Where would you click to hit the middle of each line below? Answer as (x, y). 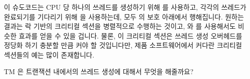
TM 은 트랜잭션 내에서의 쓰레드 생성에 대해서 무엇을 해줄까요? (99, 71)
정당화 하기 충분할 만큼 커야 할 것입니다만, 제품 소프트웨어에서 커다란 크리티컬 (123, 45)
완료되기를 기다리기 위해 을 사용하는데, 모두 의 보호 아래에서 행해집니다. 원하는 (124, 16)
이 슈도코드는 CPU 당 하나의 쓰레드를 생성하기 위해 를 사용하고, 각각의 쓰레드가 (125, 7)
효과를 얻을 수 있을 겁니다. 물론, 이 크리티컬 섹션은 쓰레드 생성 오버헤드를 (130, 35)
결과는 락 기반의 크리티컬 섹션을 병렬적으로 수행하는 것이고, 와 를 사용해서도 (120, 26)
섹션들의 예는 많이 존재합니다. (49, 54)
